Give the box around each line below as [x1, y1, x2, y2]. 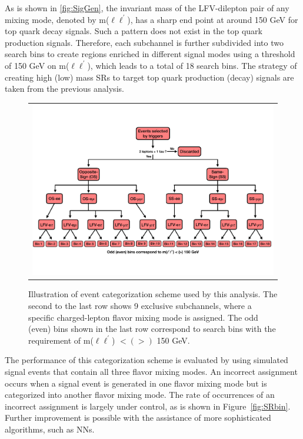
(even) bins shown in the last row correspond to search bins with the [28, 322, 276, 335]
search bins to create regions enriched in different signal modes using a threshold [5, 48, 295, 60]
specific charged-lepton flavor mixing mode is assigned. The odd [28, 311, 258, 323]
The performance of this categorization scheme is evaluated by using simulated [5, 354, 288, 366]
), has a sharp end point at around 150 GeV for [127, 13, 298, 25]
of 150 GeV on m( [5, 59, 69, 71]
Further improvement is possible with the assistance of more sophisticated [5, 411, 271, 424]
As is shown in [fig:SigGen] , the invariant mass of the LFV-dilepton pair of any [5, 2, 289, 14]
